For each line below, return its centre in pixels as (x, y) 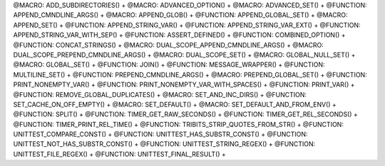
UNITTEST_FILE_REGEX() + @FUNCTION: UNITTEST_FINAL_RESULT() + (119, 154)
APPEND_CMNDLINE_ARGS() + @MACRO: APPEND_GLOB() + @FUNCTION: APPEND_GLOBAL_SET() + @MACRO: (180, 15)
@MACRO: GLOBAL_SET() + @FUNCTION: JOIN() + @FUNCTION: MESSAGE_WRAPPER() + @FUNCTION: (169, 65)
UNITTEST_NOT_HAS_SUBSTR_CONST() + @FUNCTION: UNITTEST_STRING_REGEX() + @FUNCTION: (164, 144)
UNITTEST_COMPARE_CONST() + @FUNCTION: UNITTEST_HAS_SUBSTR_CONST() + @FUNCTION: (160, 134)
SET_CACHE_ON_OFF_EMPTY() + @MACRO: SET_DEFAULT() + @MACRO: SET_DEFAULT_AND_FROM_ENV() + (175, 104)
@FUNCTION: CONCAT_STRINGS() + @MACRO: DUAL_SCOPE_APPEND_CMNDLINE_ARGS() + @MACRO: (168, 45)
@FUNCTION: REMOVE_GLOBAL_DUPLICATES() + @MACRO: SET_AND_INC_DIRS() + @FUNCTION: (160, 94)
